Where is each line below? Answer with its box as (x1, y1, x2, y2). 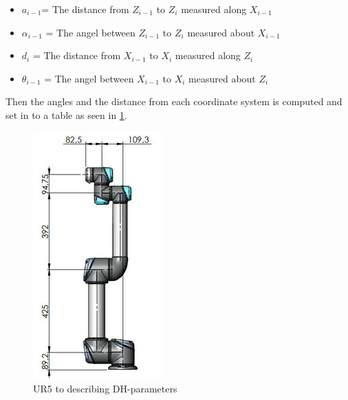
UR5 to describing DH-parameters (33, 381, 177, 396)
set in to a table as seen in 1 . (6, 107, 127, 122)
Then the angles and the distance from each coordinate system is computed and (6, 94, 342, 109)
